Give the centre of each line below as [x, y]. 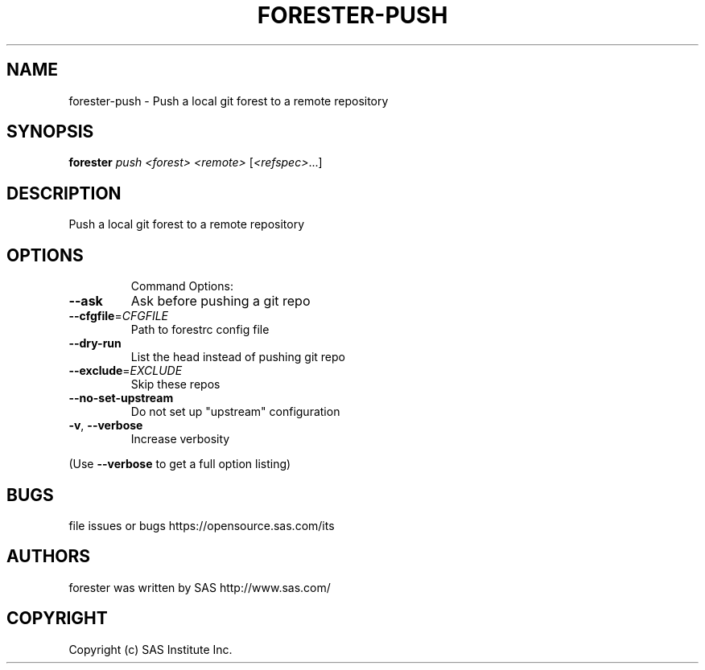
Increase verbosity [180, 439]
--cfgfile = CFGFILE [119, 316]
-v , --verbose [106, 425]
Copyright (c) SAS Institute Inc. [150, 649]
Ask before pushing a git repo [221, 301]
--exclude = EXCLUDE [126, 371]
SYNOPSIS [50, 132]
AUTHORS [49, 557]
